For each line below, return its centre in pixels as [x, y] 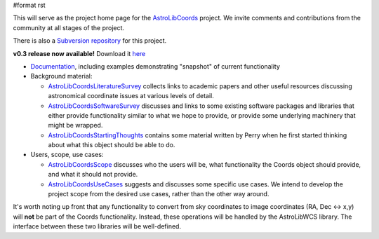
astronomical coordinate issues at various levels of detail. [131, 96]
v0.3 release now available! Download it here [79, 53]
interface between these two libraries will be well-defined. [97, 226]
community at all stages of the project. [69, 27]
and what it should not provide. [93, 175]
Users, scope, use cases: [67, 155]
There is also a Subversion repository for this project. [90, 41]
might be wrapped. [75, 125]
